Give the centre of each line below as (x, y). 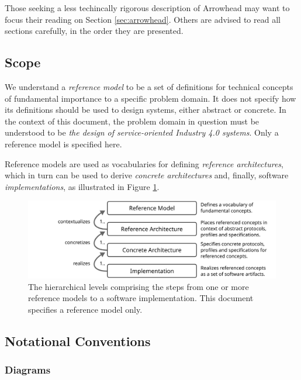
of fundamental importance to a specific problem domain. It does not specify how (150, 98)
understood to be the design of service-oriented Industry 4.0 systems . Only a (142, 132)
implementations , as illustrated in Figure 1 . (82, 186)
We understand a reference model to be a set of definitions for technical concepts (149, 86)
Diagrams (28, 370)
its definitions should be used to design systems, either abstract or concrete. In (146, 110)
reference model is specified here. (63, 144)
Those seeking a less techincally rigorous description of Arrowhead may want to (147, 8)
